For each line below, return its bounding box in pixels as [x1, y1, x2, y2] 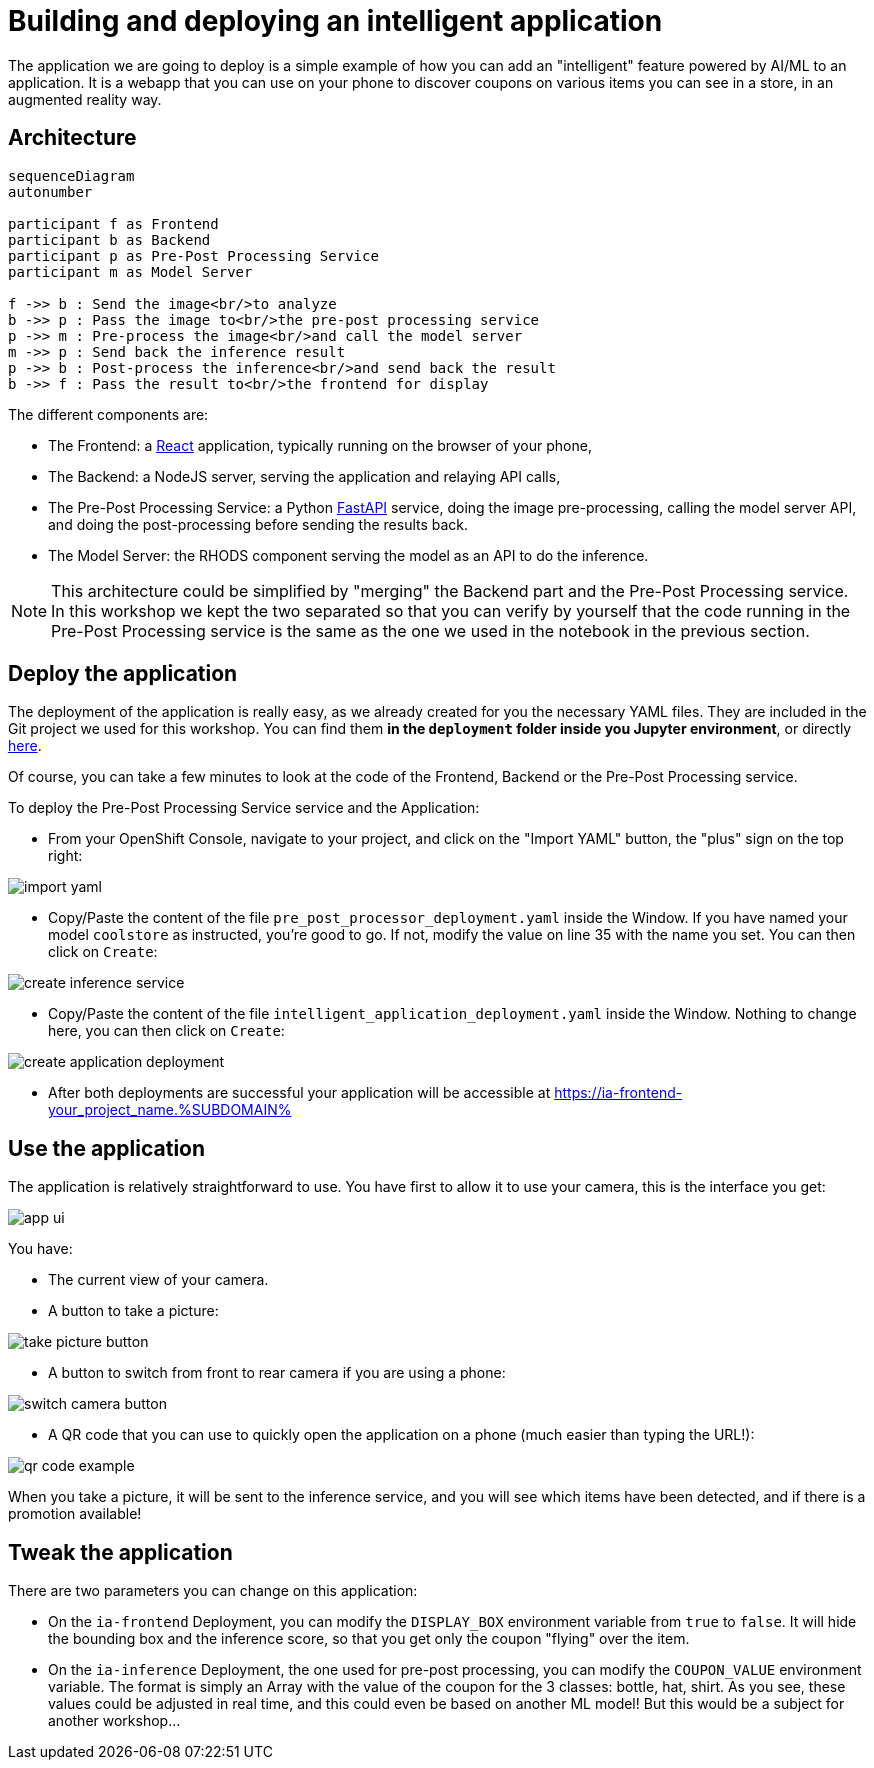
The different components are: [8, 405, 209, 423]
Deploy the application [8, 661, 238, 687]
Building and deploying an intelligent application [8, 4, 663, 38]
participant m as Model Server [8, 263, 253, 280]
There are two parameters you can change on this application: [8, 1582, 418, 1600]
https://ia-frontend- [554, 1084, 683, 1102]
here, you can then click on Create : [48, 1022, 285, 1040]
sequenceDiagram [8, 167, 135, 184]
